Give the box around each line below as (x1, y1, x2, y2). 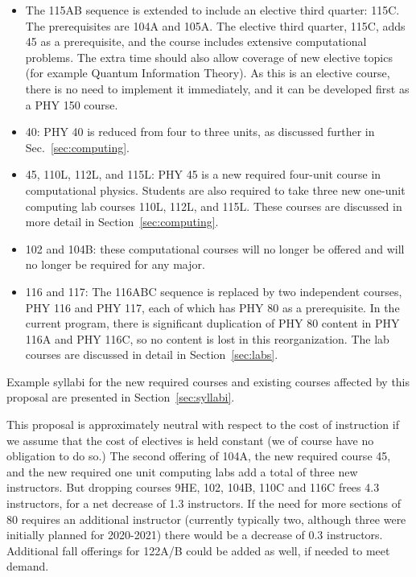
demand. (6, 558, 49, 575)
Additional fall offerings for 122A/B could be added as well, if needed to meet (6, 542, 390, 558)
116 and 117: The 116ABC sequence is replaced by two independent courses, (25, 282, 402, 299)
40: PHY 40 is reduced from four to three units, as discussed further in (25, 123, 375, 140)
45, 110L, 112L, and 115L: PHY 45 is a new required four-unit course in (25, 166, 381, 183)
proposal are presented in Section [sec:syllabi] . (6, 389, 235, 406)
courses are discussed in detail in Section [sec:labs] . (25, 346, 278, 363)
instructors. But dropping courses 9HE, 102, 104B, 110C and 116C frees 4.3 (6, 479, 380, 496)
